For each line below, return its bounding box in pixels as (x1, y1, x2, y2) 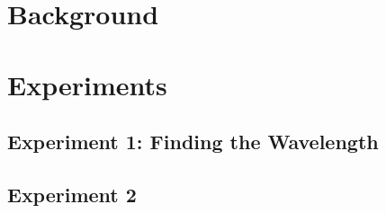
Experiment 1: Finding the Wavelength (7, 128, 379, 155)
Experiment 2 (7, 180, 137, 208)
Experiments (7, 66, 167, 102)
